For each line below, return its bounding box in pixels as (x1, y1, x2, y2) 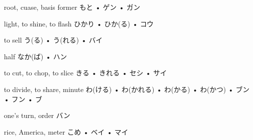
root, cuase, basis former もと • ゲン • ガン (4, 2, 140, 12)
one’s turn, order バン (4, 110, 70, 120)
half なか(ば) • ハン (4, 51, 67, 61)
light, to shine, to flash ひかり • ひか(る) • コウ (4, 18, 154, 28)
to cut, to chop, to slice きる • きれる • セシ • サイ (4, 68, 167, 78)
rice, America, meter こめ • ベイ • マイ (4, 126, 129, 137)
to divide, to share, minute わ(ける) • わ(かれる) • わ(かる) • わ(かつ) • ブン (4, 84, 250, 94)
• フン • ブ (4, 93, 43, 104)
